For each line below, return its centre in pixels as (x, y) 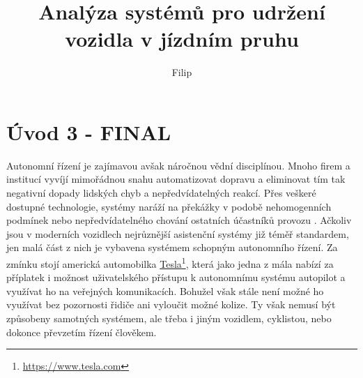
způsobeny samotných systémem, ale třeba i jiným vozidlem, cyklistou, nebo (169, 318)
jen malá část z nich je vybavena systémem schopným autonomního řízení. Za (172, 247)
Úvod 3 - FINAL (89, 131)
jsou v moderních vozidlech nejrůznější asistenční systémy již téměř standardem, (178, 233)
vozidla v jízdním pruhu (182, 39)
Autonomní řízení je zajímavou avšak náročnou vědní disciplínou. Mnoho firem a (178, 165)
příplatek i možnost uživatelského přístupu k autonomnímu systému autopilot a (176, 277)
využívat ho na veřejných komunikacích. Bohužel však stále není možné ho (165, 290)
